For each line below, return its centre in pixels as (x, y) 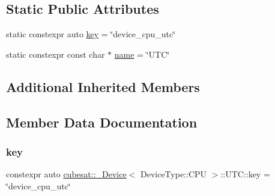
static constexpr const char (56, 54)
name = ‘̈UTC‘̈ (142, 54)
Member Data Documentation (102, 122)
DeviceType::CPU (174, 174)
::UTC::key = (245, 174)
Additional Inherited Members (103, 86)
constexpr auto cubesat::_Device (66, 174)
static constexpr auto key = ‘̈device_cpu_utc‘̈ (91, 34)
